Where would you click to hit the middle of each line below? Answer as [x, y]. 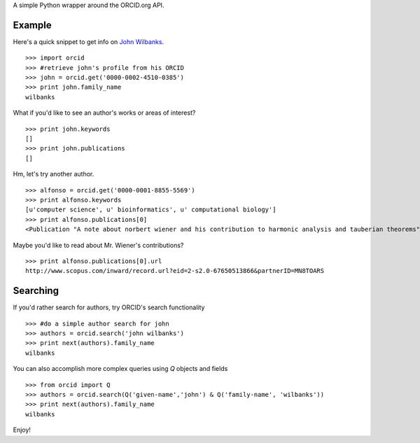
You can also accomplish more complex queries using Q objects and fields [120, 369]
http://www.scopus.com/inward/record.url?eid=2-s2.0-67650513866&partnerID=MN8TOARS [175, 271]
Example [32, 25]
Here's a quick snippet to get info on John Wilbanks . [89, 41]
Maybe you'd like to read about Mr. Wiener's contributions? [98, 245]
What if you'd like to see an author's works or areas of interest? [104, 113]
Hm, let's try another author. [54, 174]
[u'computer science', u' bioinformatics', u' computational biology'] [151, 210]
